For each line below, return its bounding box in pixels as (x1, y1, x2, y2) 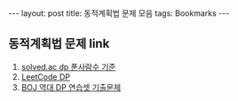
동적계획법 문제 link (8, 36, 110, 51)
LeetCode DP (20, 71, 70, 82)
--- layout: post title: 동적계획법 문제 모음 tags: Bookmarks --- (8, 8, 230, 19)
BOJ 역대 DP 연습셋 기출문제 (20, 82, 122, 92)
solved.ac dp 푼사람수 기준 (20, 61, 116, 72)
